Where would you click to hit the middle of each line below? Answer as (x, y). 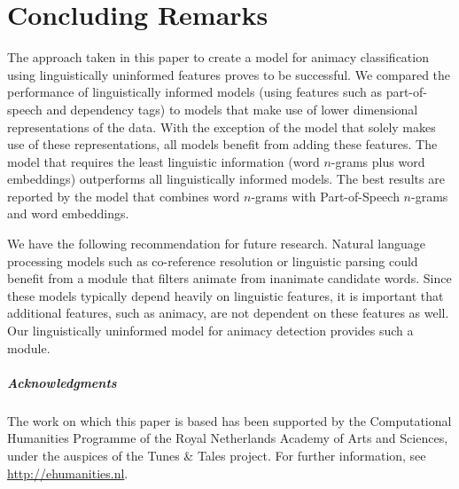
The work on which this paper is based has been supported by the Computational (229, 420)
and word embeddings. (68, 213)
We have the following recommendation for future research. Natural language (217, 244)
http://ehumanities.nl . (68, 473)
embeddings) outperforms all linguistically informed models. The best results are (226, 179)
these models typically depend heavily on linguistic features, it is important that (226, 295)
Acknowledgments (62, 382)
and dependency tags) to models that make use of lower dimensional (232, 109)
